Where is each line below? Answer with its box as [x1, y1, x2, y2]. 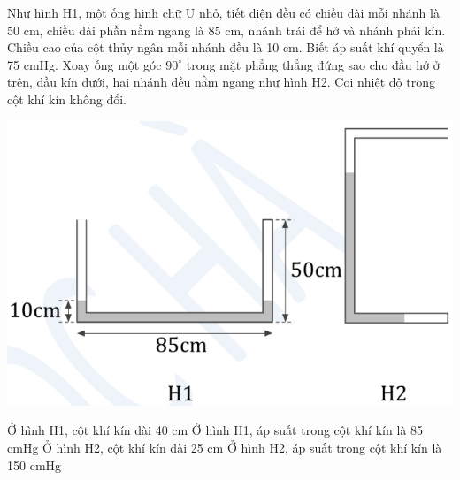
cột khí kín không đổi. [7, 89, 126, 108]
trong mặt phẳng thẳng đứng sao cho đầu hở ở [186, 55, 440, 73]
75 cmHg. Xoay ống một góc [7, 55, 162, 73]
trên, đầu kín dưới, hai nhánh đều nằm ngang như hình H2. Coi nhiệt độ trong [7, 72, 435, 91]
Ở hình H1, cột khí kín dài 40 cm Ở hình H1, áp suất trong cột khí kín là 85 [7, 421, 423, 439]
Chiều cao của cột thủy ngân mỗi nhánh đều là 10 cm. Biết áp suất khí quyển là [7, 38, 444, 57]
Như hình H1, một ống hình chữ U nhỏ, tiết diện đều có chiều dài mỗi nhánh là [7, 4, 440, 21]
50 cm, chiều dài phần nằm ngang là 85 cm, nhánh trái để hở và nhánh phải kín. [7, 20, 446, 39]
